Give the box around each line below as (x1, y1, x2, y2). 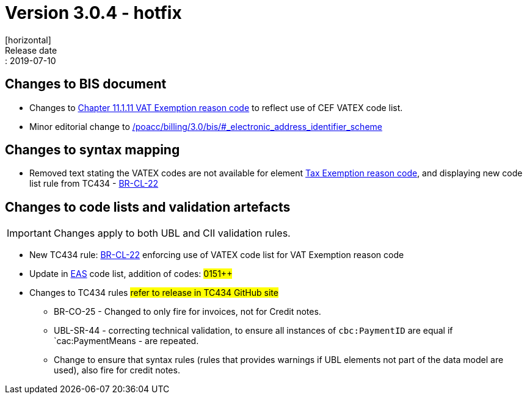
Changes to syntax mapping (5, 142, 180, 158)
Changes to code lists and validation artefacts (5, 199, 291, 215)
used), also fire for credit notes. (54, 365, 180, 376)
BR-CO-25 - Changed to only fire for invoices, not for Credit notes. (54, 306, 321, 317)
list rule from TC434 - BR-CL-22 (29, 178, 159, 189)
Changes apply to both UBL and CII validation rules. (53, 227, 291, 240)
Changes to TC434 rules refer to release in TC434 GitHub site (29, 287, 278, 298)
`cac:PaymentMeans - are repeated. (54, 336, 199, 347)
